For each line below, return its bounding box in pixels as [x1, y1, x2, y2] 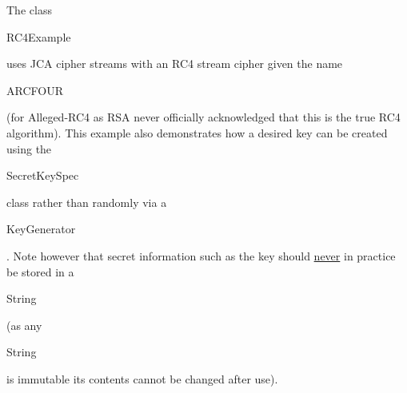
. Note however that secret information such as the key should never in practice [6, 247, 396, 264]
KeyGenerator [6, 220, 76, 237]
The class [6, 2, 52, 18]
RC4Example [6, 28, 71, 45]
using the [6, 140, 52, 157]
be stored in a [6, 263, 74, 280]
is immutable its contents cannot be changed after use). [6, 370, 278, 387]
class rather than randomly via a [6, 193, 167, 210]
